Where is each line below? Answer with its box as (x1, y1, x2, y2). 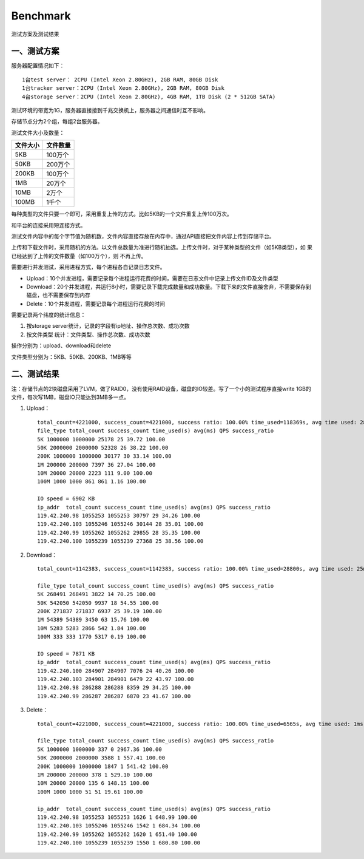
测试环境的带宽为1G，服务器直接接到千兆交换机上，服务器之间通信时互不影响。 (11, 107, 209, 114)
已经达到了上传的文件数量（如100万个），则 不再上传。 (11, 252, 147, 259)
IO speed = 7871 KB (37, 650, 95, 657)
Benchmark (11, 9, 71, 22)
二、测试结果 (11, 369, 59, 379)
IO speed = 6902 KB (37, 495, 95, 502)
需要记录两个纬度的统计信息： (11, 311, 86, 319)
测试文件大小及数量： (11, 129, 65, 136)
